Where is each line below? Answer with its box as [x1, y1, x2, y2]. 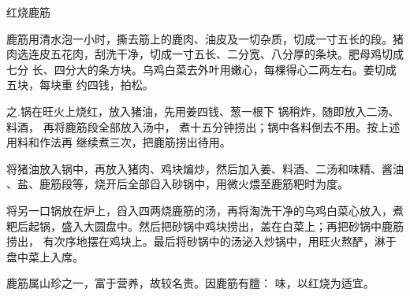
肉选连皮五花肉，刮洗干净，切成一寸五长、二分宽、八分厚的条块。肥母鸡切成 [6, 46, 404, 62]
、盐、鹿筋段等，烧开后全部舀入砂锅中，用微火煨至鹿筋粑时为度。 [6, 176, 348, 192]
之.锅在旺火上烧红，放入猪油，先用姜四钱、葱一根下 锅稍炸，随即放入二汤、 [6, 102, 400, 119]
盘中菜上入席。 [6, 248, 84, 265]
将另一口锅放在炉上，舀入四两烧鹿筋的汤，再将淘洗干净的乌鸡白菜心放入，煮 [6, 202, 404, 218]
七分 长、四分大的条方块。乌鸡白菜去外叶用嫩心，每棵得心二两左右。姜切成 [6, 61, 397, 77]
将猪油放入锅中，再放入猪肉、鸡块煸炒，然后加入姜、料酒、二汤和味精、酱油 [6, 160, 404, 176]
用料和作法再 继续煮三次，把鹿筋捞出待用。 [6, 134, 231, 150]
